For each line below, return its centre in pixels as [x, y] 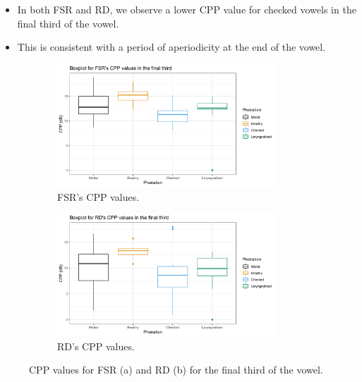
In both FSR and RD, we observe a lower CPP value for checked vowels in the [187, 9]
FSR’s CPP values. [98, 196]
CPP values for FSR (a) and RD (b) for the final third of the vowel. [176, 370]
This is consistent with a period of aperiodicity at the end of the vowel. [171, 47]
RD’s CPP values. [96, 346]
